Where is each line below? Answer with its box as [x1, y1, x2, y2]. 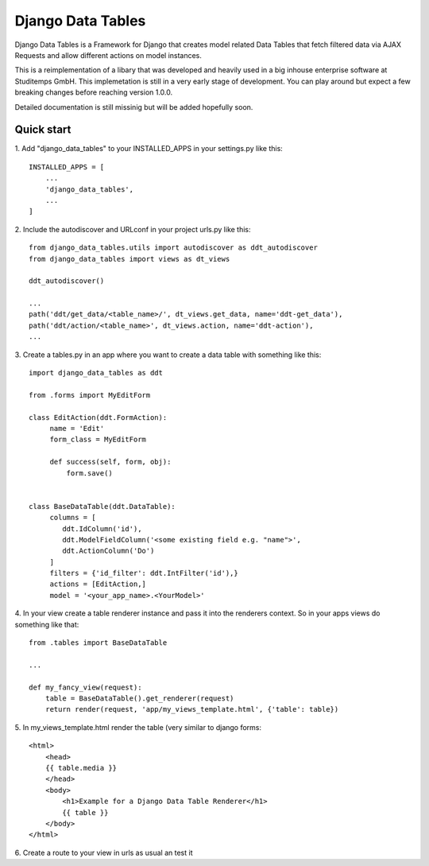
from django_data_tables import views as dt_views [29, 254, 230, 263]
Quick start [14, 123, 71, 137]
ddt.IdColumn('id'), [62, 524, 142, 533]
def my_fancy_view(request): [29, 682, 142, 692]
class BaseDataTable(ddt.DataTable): [29, 502, 176, 511]
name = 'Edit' [49, 424, 105, 433]
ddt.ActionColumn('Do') [62, 546, 155, 556]
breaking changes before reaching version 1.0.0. [14, 87, 173, 97]
